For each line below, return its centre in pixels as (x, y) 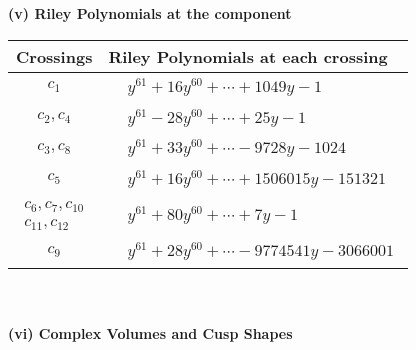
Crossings (54, 56)
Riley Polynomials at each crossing (248, 56)
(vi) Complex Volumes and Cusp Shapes (150, 332)
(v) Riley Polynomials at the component (150, 13)
